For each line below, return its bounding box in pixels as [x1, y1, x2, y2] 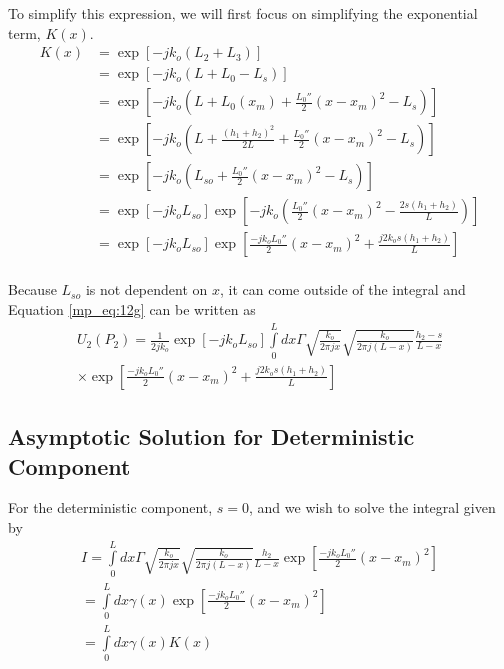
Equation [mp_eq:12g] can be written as [8, 299, 256, 320]
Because [8, 279, 57, 300]
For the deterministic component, [8, 497, 213, 518]
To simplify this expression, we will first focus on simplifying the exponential [8, 3, 478, 23]
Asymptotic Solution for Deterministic [8, 421, 415, 452]
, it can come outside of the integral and [220, 279, 466, 300]
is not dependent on [85, 279, 208, 300]
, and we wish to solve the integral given [249, 497, 496, 518]
